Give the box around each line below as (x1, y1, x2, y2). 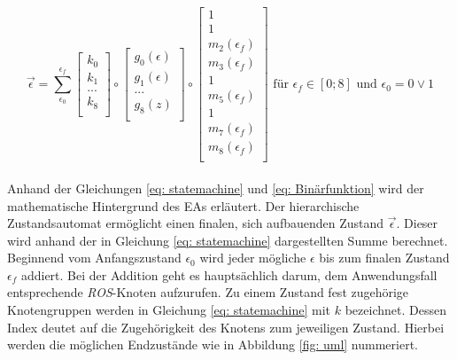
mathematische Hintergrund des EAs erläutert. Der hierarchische (7, 196, 360, 215)
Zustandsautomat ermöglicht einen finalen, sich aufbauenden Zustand (7, 214, 384, 232)
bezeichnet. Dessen (345, 301, 446, 319)
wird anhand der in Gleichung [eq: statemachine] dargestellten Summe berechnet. (7, 231, 448, 249)
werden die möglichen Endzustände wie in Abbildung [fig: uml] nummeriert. (7, 335, 419, 354)
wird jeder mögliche (199, 248, 306, 267)
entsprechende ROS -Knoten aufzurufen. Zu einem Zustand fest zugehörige (7, 283, 409, 301)
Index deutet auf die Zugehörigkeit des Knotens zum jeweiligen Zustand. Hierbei (7, 317, 445, 336)
